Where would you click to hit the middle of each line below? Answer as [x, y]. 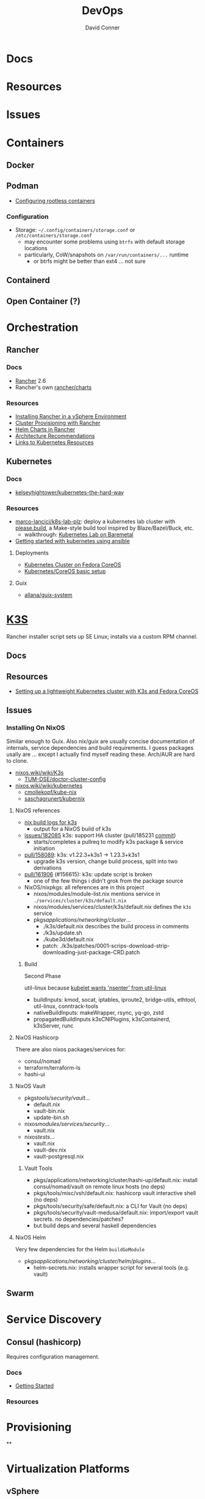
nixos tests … [39, 1137]
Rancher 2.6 [31, 380]
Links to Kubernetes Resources [54, 442]
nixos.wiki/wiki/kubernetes [49, 785]
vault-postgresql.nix [59, 1156]
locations [36, 248]
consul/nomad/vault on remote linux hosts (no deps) [99, 1186]
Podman [22, 186]
